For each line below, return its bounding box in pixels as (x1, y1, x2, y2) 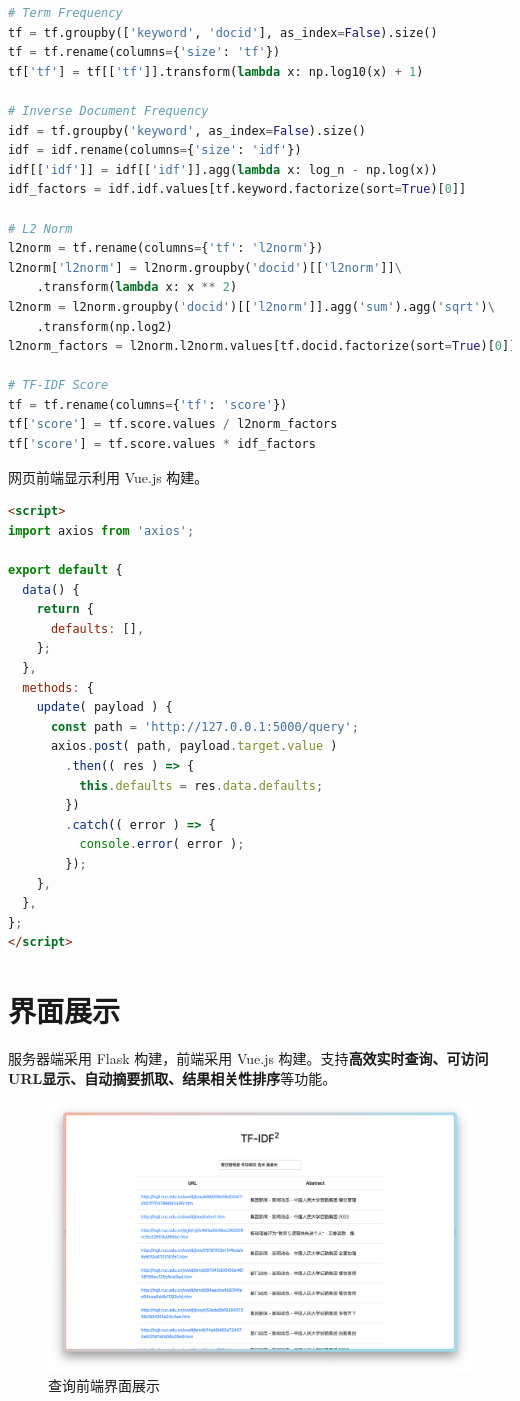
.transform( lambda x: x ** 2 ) (36, 280, 238, 295)
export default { (8, 563, 123, 578)
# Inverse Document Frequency (8, 103, 209, 118)
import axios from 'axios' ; (8, 523, 195, 538)
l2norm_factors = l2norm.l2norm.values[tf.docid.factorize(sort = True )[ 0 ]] (8, 339, 517, 354)
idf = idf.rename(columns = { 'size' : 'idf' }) (8, 143, 302, 158)
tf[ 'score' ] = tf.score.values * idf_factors (8, 437, 316, 452)
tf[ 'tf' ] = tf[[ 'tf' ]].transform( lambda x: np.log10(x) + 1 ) (8, 64, 424, 79)
